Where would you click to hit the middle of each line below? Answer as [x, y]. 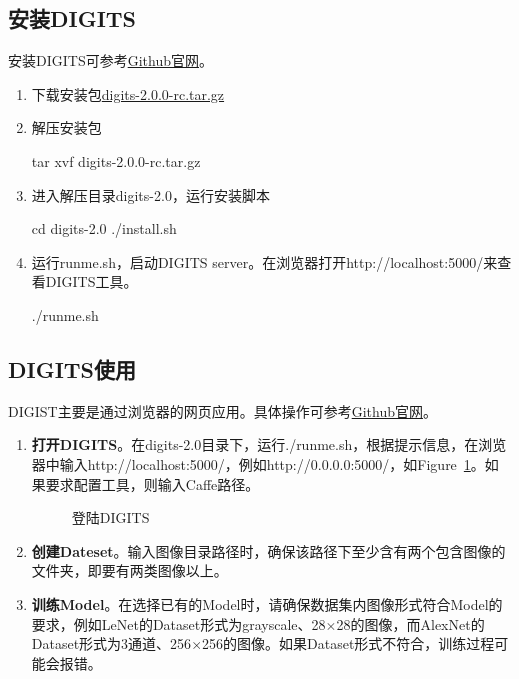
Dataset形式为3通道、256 [111, 643]
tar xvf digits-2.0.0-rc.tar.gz [116, 160]
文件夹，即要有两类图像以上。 [129, 570]
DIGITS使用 [72, 368]
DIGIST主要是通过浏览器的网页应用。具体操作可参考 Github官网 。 [222, 410]
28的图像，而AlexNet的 [410, 623]
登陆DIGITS [110, 517]
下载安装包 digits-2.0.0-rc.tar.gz [128, 93]
